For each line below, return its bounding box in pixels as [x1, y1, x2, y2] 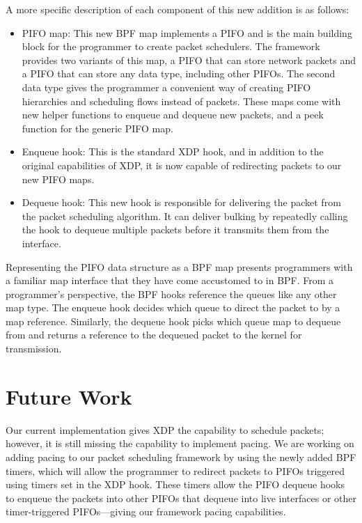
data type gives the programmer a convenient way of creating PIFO [22, 79, 311, 94]
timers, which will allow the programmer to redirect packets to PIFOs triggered [6, 463, 345, 478]
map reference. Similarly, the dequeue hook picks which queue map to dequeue [6, 313, 341, 328]
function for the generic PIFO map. [22, 120, 173, 135]
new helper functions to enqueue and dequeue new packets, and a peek [22, 107, 324, 122]
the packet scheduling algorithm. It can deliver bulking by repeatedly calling [22, 208, 348, 223]
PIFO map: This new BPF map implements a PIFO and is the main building [22, 25, 352, 40]
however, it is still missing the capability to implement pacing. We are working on [6, 436, 354, 451]
